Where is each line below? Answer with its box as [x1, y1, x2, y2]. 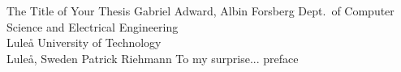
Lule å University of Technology [6, 34, 162, 51]
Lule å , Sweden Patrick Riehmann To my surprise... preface [6, 49, 299, 66]
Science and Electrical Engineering [6, 18, 179, 35]
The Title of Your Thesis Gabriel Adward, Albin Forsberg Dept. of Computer [6, 2, 395, 19]
